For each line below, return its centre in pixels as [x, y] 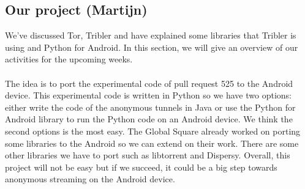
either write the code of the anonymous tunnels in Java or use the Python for [150, 107]
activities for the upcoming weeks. [69, 59]
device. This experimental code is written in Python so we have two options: [148, 95]
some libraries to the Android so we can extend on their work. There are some [152, 143]
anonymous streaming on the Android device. [90, 179]
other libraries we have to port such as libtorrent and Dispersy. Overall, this [148, 155]
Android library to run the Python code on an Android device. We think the [149, 119]
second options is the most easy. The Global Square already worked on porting [153, 131]
